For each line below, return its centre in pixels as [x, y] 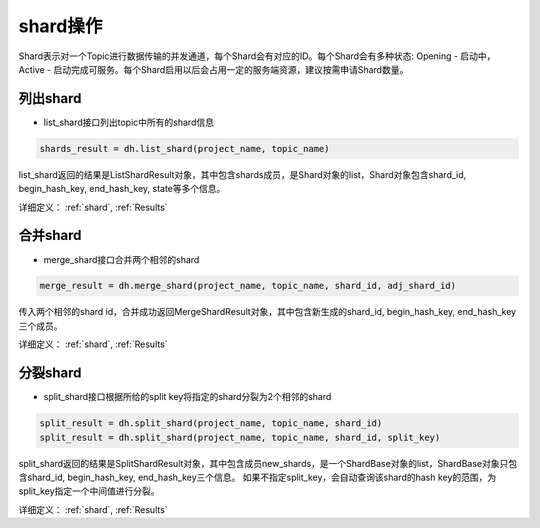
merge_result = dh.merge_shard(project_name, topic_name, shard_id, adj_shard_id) [248, 286]
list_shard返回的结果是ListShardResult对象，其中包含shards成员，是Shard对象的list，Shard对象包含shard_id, [242, 174]
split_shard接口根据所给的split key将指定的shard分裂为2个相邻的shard [187, 397]
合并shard [50, 235]
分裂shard [50, 373]
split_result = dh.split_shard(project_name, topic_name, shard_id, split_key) [240, 437]
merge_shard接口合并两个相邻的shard [121, 259]
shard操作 [60, 26]
